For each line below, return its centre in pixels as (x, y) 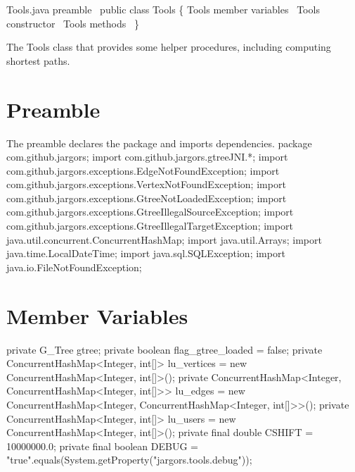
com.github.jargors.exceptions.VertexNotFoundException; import (146, 184)
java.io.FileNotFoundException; (74, 267)
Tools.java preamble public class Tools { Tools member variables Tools (163, 9)
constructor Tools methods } (73, 23)
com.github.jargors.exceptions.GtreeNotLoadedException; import (147, 198)
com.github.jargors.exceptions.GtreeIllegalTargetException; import (150, 226)
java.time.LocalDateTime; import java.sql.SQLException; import (146, 253)
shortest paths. (38, 60)
